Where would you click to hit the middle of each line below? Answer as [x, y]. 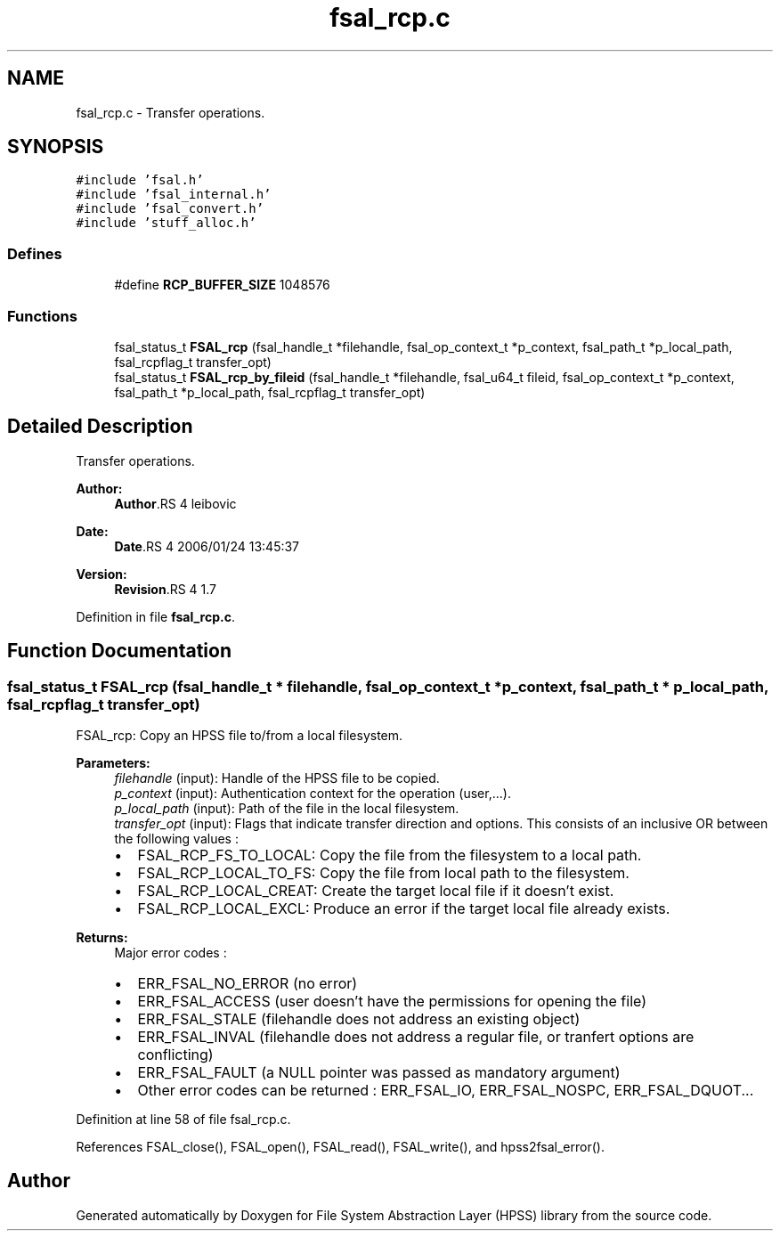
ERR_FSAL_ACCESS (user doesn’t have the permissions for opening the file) [392, 1001]
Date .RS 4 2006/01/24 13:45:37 [207, 546]
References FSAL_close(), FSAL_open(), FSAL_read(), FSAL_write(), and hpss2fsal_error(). [340, 1147]
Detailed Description [100, 427]
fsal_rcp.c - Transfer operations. [171, 112]
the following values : [176, 839]
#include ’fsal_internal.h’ [174, 195]
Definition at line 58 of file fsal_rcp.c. [183, 1119]
